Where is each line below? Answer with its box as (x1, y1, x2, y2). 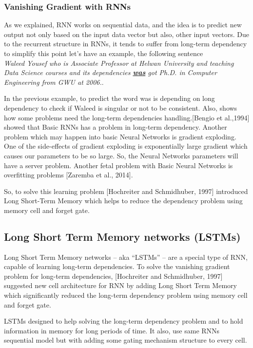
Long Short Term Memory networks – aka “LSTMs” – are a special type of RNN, (4, 251, 248, 262)
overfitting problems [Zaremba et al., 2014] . (4, 170, 133, 180)
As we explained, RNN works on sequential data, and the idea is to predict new (4, 19, 242, 30)
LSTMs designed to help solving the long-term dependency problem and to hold (4, 316, 243, 326)
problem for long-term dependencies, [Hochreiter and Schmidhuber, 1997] (4, 271, 223, 281)
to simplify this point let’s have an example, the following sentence (4, 48, 203, 58)
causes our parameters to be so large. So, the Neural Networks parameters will (4, 150, 238, 160)
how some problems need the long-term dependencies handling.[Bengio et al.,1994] (4, 112, 250, 122)
